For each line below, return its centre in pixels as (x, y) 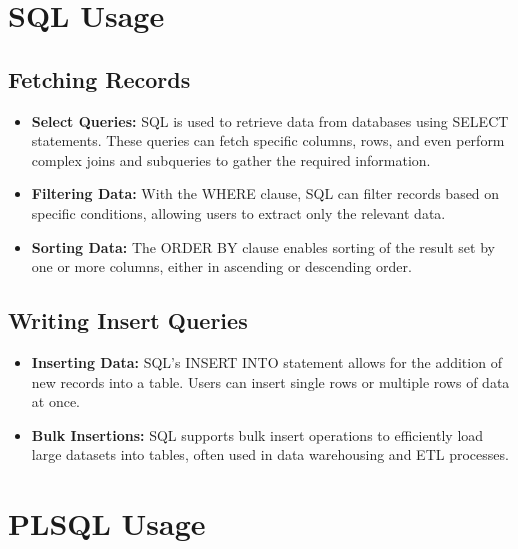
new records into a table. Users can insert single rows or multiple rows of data (270, 381)
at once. (56, 401)
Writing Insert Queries (128, 320)
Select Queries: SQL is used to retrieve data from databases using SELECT (270, 120)
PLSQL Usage (107, 523)
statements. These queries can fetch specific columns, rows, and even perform (268, 140)
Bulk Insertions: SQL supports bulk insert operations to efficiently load (257, 434)
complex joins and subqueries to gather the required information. (231, 159)
